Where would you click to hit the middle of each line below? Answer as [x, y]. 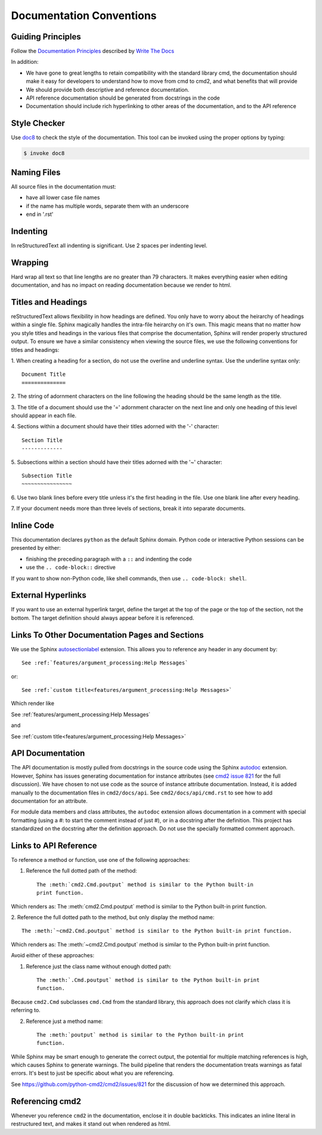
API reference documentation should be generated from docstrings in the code [123, 98]
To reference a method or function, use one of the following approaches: [100, 860]
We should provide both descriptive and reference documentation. [108, 89]
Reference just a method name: [64, 1021]
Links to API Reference [54, 845]
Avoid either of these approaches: [53, 955]
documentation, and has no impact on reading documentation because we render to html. [121, 285]
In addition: [25, 62]
